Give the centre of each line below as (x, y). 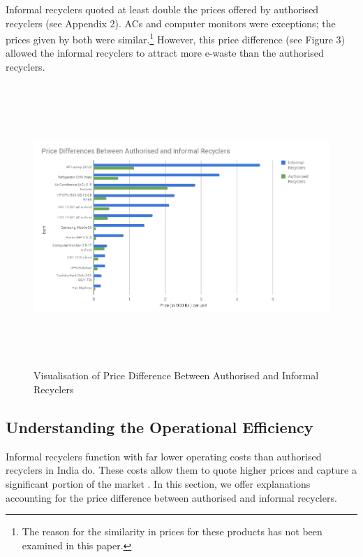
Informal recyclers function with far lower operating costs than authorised (164, 456)
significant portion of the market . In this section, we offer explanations (158, 483)
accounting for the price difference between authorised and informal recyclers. (171, 497)
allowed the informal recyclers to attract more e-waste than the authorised (165, 53)
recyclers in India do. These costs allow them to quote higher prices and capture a (181, 470)
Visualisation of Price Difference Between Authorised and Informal (176, 375)
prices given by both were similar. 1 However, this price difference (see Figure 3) (176, 38)
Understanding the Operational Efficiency (160, 426)
